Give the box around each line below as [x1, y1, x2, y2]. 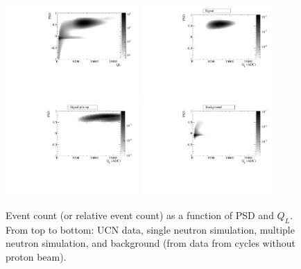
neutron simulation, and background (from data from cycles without [6, 236, 296, 250]
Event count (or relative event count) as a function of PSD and [6, 207, 274, 222]
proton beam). [6, 249, 67, 263]
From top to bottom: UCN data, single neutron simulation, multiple [6, 222, 295, 236]
